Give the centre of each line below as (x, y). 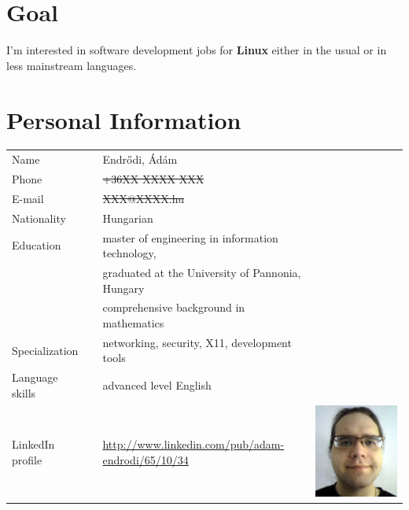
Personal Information (124, 119)
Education (37, 245)
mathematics (133, 323)
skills (24, 392)
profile (27, 459)
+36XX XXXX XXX (153, 179)
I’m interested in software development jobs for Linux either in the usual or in (197, 50)
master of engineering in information (190, 237)
